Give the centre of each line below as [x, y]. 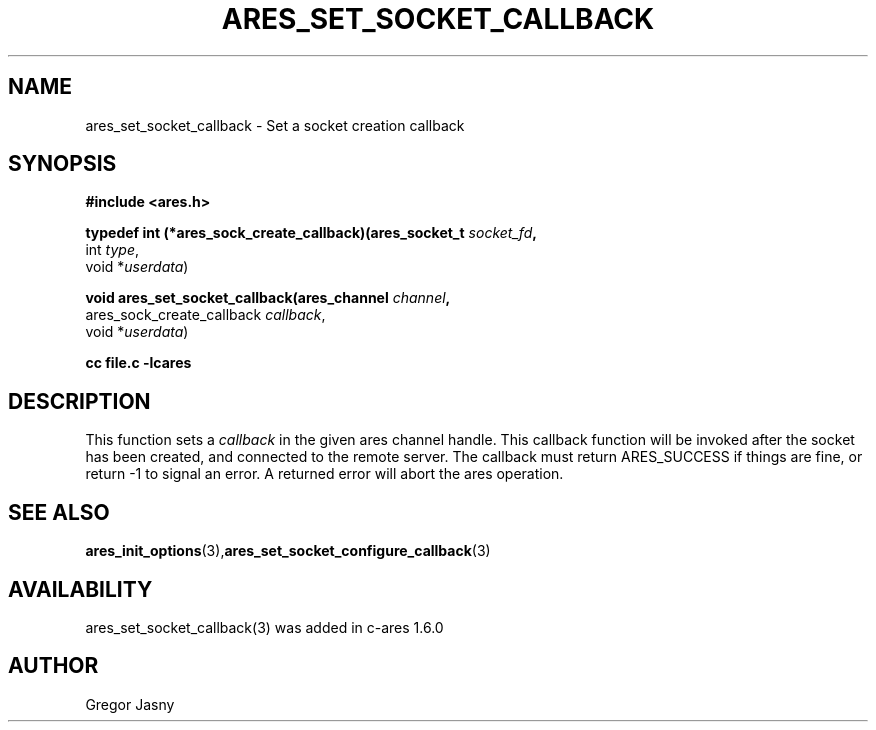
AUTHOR [53, 666]
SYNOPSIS [62, 164]
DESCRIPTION [79, 401]
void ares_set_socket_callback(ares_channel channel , [268, 298]
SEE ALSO [59, 512]
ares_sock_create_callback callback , [205, 315]
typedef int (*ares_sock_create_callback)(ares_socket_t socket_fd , [311, 233]
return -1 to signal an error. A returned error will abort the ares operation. [324, 474]
